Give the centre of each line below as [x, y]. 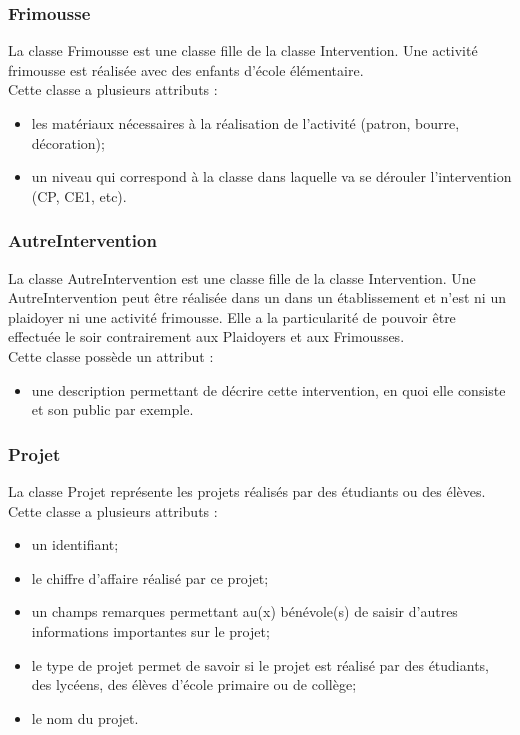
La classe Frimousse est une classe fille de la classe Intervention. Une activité [243, 50]
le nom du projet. [85, 717]
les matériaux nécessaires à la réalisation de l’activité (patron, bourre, [245, 123]
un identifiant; [75, 544]
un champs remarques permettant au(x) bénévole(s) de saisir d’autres [244, 611]
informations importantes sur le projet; [150, 630]
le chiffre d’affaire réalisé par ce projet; [150, 577]
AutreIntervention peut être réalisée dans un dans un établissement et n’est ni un [257, 297]
